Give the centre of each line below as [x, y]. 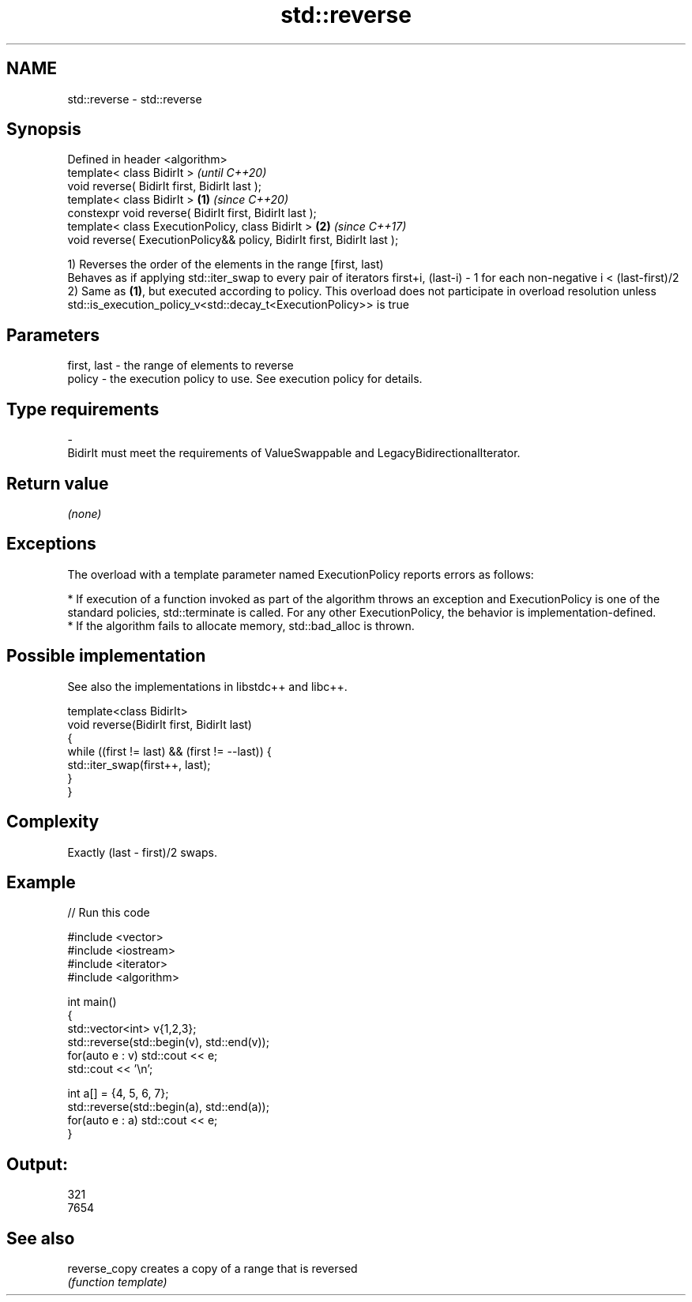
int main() [92, 1002]
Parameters [53, 335]
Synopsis [44, 129]
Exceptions [51, 544]
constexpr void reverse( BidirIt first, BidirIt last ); [192, 213]
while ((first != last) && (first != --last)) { [169, 751]
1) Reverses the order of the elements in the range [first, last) [226, 265]
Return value [58, 483]
